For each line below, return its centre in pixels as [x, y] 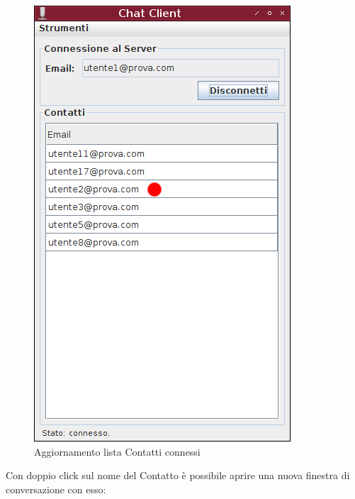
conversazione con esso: [56, 489]
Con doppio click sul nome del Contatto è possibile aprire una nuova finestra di [178, 475]
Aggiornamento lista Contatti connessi [117, 451]
